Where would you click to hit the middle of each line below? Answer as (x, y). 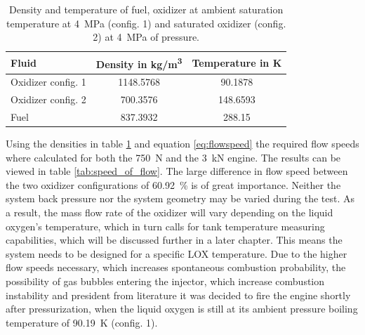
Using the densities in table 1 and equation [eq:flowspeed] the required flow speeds (182, 144)
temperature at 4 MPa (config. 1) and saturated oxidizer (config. (146, 23)
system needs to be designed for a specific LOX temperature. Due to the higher (177, 253)
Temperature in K (237, 62)
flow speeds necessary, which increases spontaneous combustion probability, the (176, 267)
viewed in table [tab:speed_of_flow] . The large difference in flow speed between (177, 171)
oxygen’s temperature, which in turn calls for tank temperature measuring (165, 226)
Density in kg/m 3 (139, 63)
